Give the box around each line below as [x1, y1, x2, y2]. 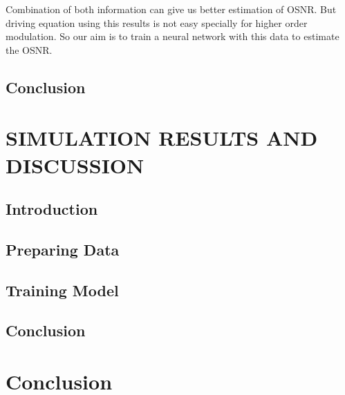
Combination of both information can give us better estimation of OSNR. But [6, 2, 337, 16]
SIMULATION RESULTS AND [6, 124, 318, 152]
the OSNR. [6, 42, 53, 57]
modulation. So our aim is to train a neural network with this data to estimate [6, 29, 339, 44]
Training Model [6, 279, 119, 300]
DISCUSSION [6, 151, 144, 179]
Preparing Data [6, 238, 120, 260]
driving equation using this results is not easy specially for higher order [6, 15, 308, 30]
